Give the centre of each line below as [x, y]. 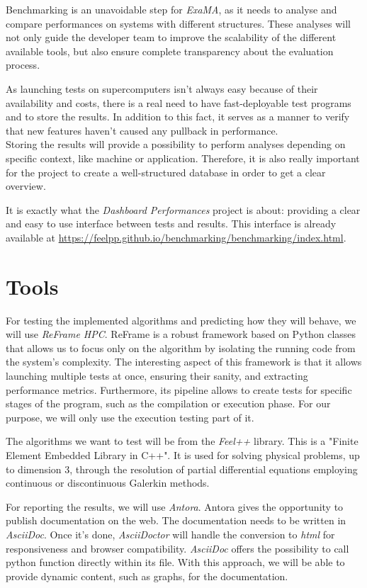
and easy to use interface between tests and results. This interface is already [171, 224]
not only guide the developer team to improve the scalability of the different [171, 37]
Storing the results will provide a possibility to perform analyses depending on [176, 144]
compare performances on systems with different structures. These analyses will [178, 23]
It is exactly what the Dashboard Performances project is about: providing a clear [183, 209]
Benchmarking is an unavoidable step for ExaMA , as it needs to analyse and [171, 9]
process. [23, 65]
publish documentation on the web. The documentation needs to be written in [176, 520]
